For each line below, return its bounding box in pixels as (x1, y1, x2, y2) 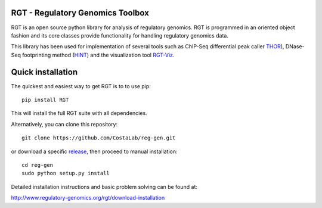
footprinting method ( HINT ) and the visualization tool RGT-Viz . (21, 51, 175, 58)
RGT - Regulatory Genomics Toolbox (11, 8, 149, 18)
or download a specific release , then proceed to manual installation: (11, 148, 178, 155)
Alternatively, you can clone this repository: (11, 120, 118, 128)
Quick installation (11, 67, 78, 77)
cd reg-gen (21, 162, 54, 168)
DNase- (285, 43, 305, 50)
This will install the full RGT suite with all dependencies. (11, 110, 147, 117)
